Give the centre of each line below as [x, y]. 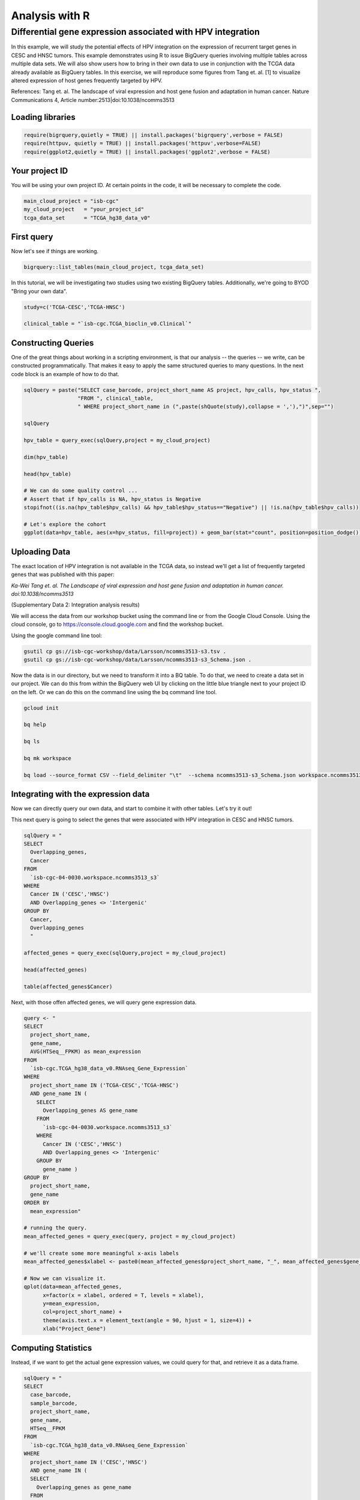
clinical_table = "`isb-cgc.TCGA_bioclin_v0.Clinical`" [108, 324]
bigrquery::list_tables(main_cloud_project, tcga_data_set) [114, 267]
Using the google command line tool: [56, 635]
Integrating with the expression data [80, 794]
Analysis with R [50, 16]
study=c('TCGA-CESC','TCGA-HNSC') [74, 307]
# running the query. [55, 1228]
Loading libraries [43, 117]
